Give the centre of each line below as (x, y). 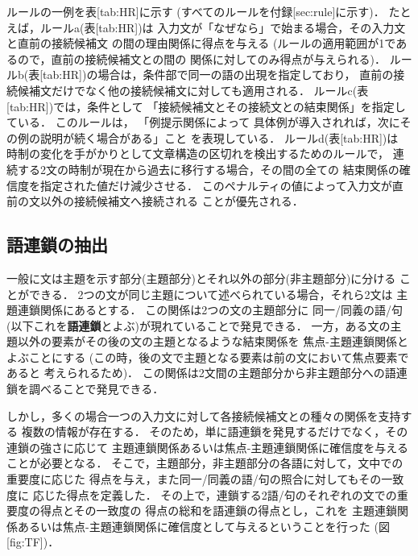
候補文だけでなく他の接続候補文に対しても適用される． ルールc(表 (193, 90)
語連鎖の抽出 (57, 245)
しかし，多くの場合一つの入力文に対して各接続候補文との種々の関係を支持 (204, 415)
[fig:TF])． (33, 542)
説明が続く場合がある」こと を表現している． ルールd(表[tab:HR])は (219, 137)
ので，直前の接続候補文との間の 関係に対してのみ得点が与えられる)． (201, 58)
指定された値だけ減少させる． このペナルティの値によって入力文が (216, 185)
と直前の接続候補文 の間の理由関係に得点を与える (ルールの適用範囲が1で (201, 43)
